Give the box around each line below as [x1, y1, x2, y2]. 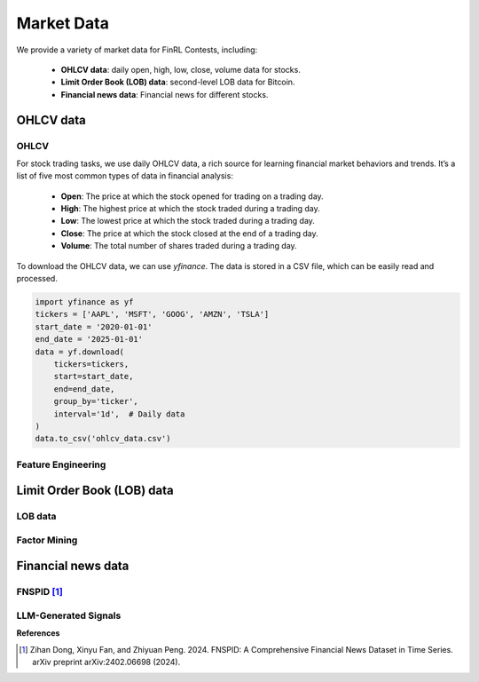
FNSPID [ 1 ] [16, 586, 64, 599]
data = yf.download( [35, 346, 124, 357]
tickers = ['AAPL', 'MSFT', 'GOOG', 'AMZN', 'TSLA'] [35, 309, 270, 320]
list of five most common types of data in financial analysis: [16, 170, 234, 181]
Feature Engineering [16, 458, 106, 471]
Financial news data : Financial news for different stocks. [60, 89, 269, 99]
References [16, 628, 60, 638]
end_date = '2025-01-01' [35, 334, 144, 345]
